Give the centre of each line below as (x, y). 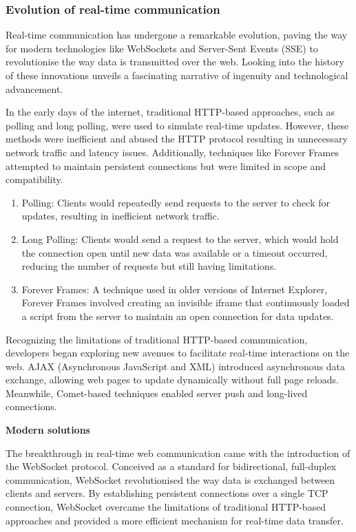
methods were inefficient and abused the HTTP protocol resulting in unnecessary (177, 139)
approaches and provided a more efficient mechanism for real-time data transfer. (175, 520)
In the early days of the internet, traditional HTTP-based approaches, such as (170, 112)
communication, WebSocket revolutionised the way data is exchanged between (170, 479)
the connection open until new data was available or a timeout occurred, (175, 252)
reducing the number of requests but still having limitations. (149, 266)
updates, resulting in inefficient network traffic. (121, 216)
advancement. (34, 88)
